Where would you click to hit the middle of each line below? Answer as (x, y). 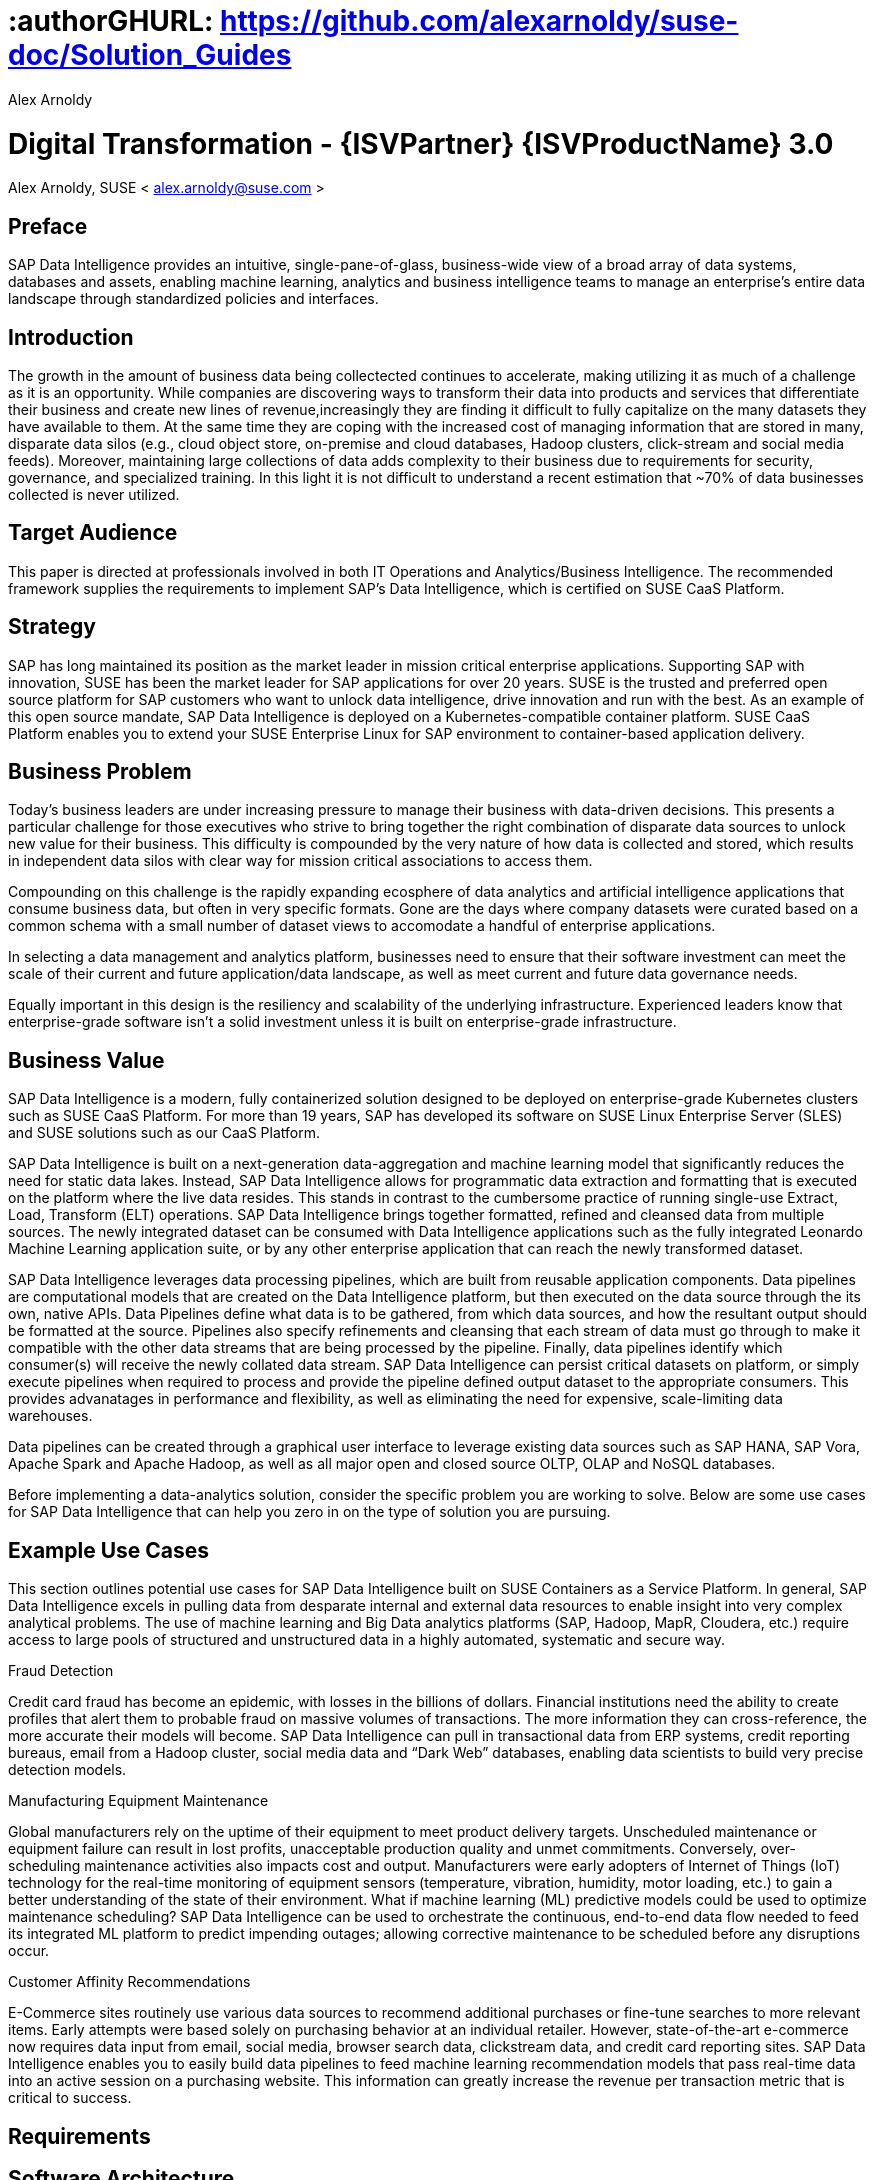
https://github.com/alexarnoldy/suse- (479, 21)
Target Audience (93, 533)
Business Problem (100, 772)
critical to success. (70, 2098)
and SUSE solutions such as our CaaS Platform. (164, 1133)
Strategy (52, 627)
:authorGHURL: (111, 21)
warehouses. (50, 1416)
